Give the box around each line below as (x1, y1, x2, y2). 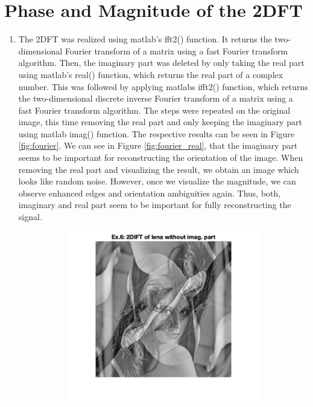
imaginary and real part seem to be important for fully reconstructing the (18, 198, 291, 211)
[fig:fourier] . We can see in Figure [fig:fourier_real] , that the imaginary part (18, 139, 298, 152)
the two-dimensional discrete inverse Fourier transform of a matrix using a (18, 92, 293, 105)
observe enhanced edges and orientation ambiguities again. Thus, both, (18, 186, 281, 199)
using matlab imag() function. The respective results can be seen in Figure (18, 127, 295, 140)
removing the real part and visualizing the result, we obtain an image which (18, 163, 299, 175)
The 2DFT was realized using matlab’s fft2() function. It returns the (18, 33, 272, 45)
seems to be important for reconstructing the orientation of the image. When (18, 151, 303, 164)
